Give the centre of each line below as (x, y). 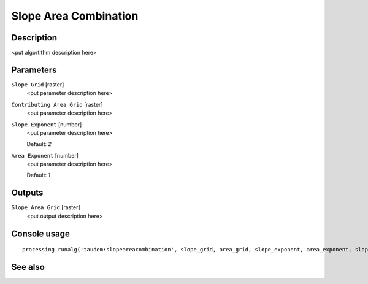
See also (28, 267)
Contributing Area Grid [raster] (57, 104)
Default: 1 (39, 175)
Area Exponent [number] (45, 155)
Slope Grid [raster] (38, 84)
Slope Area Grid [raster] (46, 207)
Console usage (41, 233)
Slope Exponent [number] (47, 124)
